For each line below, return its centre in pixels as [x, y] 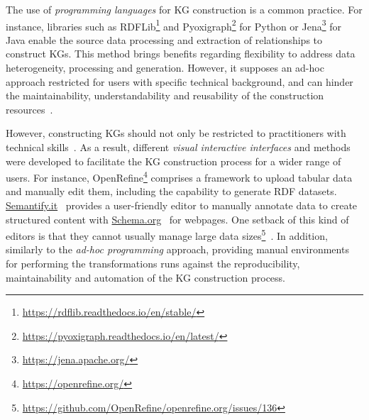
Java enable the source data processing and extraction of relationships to [164, 39]
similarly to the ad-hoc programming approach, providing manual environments [177, 249]
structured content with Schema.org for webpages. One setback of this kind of [177, 219]
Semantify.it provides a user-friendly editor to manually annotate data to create [182, 205]
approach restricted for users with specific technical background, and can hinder [180, 81]
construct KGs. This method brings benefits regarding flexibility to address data [181, 54]
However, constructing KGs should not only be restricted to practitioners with [176, 133]
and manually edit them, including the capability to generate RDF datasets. [171, 191]
